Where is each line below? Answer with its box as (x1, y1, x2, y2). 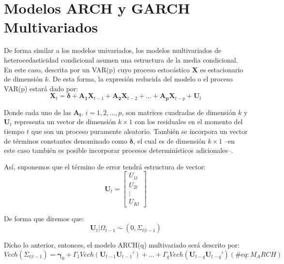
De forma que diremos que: (4, 213, 84, 223)
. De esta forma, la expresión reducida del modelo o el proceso (48, 74, 233, 84)
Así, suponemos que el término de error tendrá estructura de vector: (4, 161, 206, 171)
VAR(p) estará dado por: (4, 83, 78, 93)
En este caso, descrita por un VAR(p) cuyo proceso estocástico (4, 64, 190, 74)
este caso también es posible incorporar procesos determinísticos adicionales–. (4, 145, 233, 155)
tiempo (4, 126, 25, 136)
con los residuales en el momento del (135, 116, 243, 127)
